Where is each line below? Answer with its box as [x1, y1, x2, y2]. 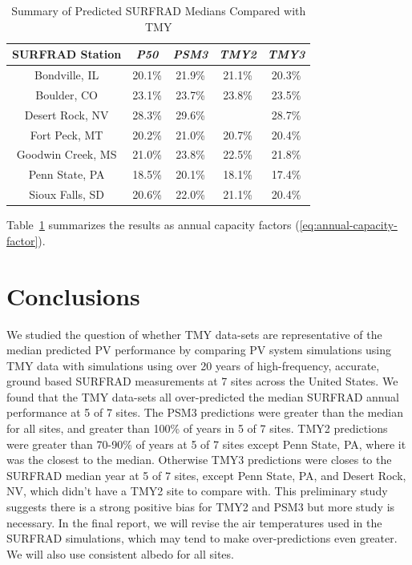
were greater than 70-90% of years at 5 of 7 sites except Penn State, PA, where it [6, 435, 406, 452]
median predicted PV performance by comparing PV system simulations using [6, 341, 392, 358]
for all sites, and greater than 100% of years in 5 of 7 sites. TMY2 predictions [6, 420, 388, 437]
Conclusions [6, 279, 140, 312]
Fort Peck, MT [30, 126, 103, 143]
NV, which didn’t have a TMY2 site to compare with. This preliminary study [6, 482, 388, 499]
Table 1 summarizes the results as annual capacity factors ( [6, 216, 300, 233]
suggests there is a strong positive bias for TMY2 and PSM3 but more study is [6, 498, 395, 515]
